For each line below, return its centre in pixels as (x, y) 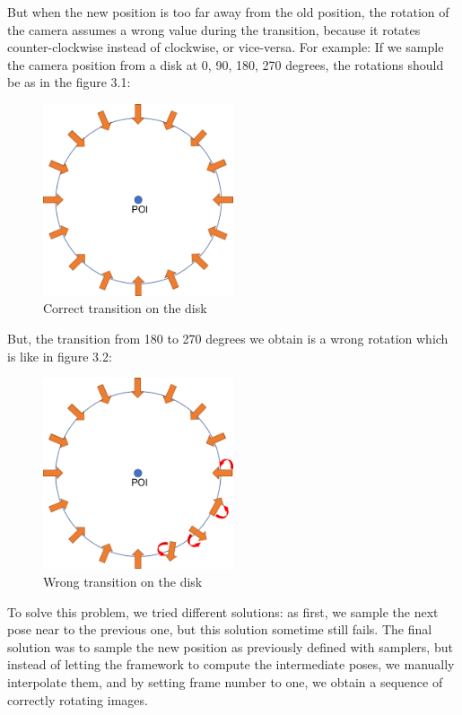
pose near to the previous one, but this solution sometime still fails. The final (220, 629)
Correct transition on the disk (125, 308)
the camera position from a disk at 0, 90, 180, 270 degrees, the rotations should (226, 64)
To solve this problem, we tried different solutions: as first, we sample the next (223, 611)
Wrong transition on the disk (123, 582)
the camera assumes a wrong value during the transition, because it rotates (214, 29)
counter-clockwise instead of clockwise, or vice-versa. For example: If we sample (226, 47)
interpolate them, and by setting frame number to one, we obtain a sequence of (225, 682)
